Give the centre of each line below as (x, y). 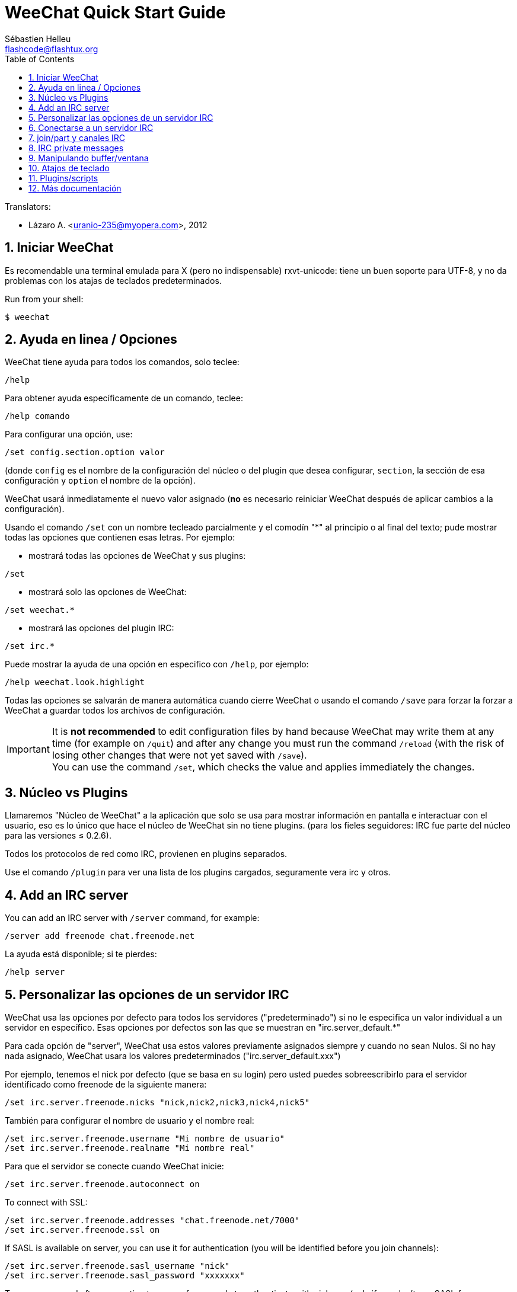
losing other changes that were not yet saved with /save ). (179, 755)
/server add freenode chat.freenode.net (100, 936)
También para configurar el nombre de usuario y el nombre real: (130, 1120)
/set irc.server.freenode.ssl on (82, 1229)
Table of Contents (40, 59)
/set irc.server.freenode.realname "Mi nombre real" (130, 1148)
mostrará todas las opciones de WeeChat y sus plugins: (137, 556)
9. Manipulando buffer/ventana (89, 158)
